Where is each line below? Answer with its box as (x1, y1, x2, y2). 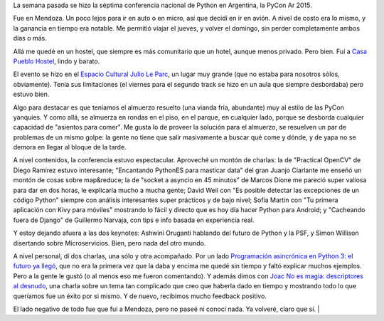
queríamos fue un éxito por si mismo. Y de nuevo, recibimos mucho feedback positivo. (13, 292, 267, 300)
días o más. (13, 34, 48, 43)
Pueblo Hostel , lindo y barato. (13, 57, 100, 65)
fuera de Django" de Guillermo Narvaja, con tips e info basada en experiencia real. (13, 216, 255, 224)
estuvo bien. (13, 90, 50, 99)
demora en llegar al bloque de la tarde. (13, 143, 127, 152)
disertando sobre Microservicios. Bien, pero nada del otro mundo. (13, 238, 206, 247)
